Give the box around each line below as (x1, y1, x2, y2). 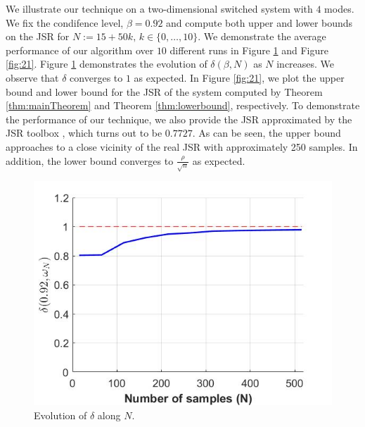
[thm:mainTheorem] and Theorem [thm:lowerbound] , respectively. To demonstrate (6, 98, 360, 113)
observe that (6, 70, 59, 85)
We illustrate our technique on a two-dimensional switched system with (6, 1, 313, 16)
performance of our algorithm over (6, 42, 154, 57)
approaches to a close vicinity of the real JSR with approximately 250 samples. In (6, 139, 358, 154)
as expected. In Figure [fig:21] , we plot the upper (134, 70, 345, 85)
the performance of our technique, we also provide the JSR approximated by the (6, 111, 352, 126)
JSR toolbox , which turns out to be (6, 125, 162, 140)
